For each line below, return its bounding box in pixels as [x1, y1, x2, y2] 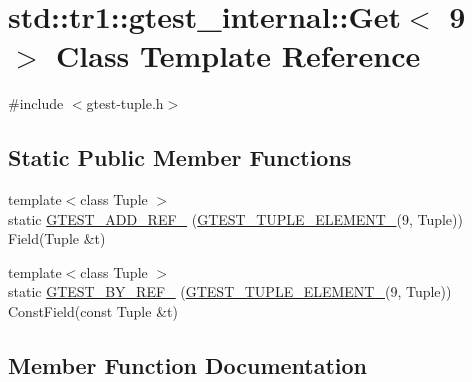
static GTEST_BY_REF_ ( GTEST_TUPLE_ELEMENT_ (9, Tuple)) [8, 281, 452, 302]
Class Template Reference [56, 35, 421, 76]
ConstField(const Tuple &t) [8, 301, 178, 322]
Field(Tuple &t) [8, 228, 106, 249]
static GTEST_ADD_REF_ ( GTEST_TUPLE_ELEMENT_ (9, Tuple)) [8, 208, 463, 229]
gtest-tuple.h [86, 93, 164, 114]
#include [8, 93, 64, 114]
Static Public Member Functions [8, 142, 352, 173]
